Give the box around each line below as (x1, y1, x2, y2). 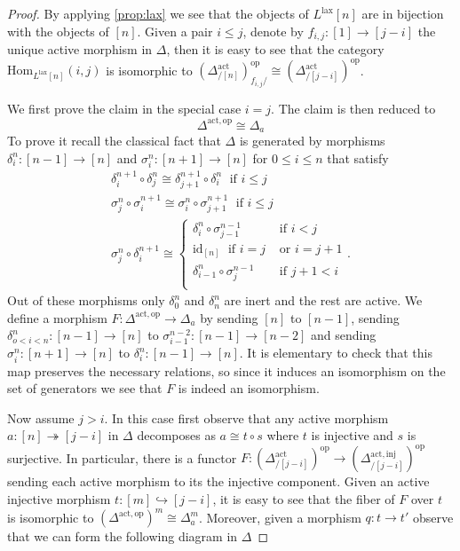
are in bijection (361, 4, 444, 22)
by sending (200, 308, 258, 327)
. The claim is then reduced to (271, 98, 436, 117)
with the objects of (7, 21, 109, 40)
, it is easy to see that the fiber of (212, 490, 395, 508)
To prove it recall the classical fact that (7, 131, 221, 150)
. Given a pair (137, 21, 213, 40)
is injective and (311, 426, 393, 445)
